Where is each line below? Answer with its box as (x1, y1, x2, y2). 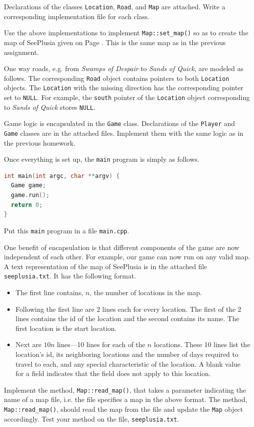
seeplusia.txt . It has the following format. (4, 271, 136, 281)
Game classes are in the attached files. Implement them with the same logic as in (4, 127, 244, 138)
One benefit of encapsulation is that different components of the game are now (4, 242, 239, 252)
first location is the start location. (15, 323, 117, 333)
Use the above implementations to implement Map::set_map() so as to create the (4, 27, 249, 38)
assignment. (4, 47, 39, 57)
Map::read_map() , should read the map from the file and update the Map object (4, 403, 243, 414)
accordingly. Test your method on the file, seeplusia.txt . (4, 413, 179, 424)
